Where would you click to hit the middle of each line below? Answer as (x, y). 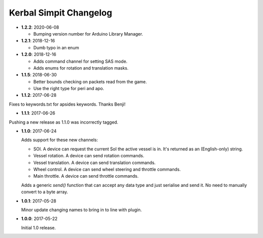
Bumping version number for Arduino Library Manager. (88, 34)
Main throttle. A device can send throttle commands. (86, 176)
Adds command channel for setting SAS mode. (80, 61)
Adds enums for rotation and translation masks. (81, 68)
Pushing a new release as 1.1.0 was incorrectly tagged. (64, 122)
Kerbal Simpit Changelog (61, 13)
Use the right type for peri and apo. (69, 89)
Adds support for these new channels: (60, 140)
